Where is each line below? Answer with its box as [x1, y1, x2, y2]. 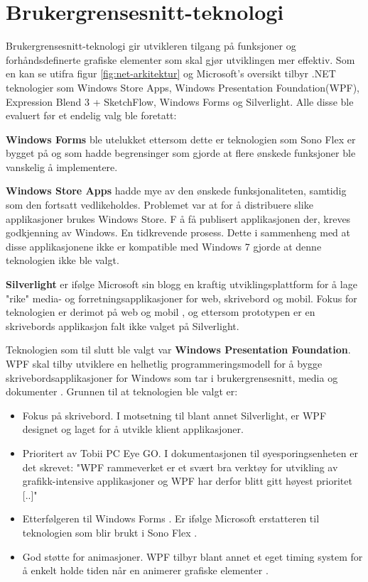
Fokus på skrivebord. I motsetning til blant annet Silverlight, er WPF [22, 407, 327, 422]
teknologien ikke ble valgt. [6, 253, 119, 268]
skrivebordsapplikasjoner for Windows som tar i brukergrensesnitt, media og [6, 370, 338, 385]
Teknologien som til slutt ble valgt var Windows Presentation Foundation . [6, 342, 351, 357]
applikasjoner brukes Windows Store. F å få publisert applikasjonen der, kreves [6, 211, 351, 226]
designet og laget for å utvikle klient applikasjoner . [22, 422, 244, 436]
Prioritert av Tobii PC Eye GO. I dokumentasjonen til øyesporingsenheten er [22, 445, 358, 460]
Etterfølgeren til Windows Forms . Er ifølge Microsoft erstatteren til [22, 511, 320, 526]
